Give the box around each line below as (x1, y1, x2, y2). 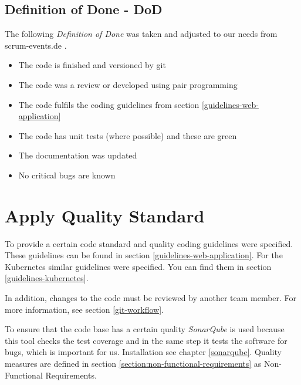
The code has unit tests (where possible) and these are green (18, 129, 237, 141)
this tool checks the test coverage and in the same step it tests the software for (5, 334, 288, 346)
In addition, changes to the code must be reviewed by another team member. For (5, 292, 297, 304)
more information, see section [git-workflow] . (5, 303, 164, 315)
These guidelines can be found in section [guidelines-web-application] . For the (5, 249, 283, 261)
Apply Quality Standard (5, 203, 205, 227)
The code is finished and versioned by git (18, 59, 166, 71)
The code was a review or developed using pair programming (18, 78, 238, 90)
